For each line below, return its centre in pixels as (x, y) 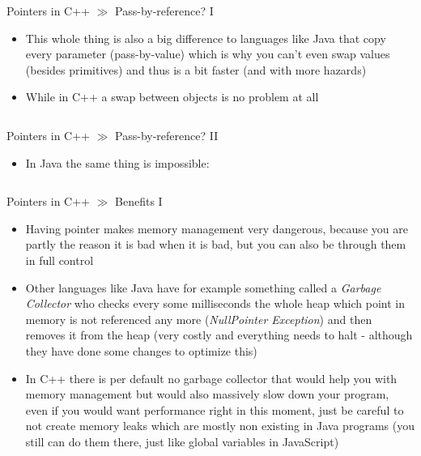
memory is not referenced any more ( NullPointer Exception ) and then (199, 319)
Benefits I (139, 201)
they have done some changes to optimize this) (141, 350)
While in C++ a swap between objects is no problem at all (172, 97)
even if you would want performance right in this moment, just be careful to (215, 409)
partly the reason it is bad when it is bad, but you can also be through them (216, 244)
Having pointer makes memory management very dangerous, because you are (217, 228)
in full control (60, 260)
